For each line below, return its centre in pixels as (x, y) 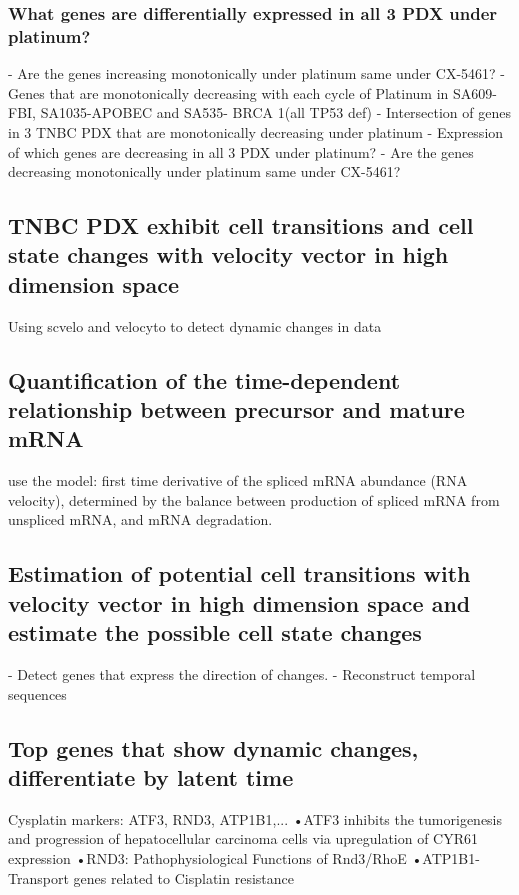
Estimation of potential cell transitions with (239, 573)
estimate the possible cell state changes (215, 632)
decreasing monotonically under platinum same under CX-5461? (204, 171)
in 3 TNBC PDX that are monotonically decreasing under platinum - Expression (256, 131)
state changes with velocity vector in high (228, 254)
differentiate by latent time (151, 777)
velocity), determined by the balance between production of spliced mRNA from (254, 499)
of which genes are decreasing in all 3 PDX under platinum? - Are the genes (241, 151)
